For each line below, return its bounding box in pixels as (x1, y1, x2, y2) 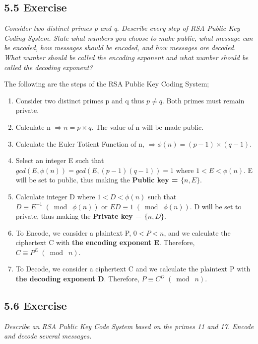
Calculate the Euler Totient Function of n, (15, 138, 144, 149)
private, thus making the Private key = (15, 211, 142, 221)
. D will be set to (190, 201, 242, 211)
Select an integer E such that (15, 155, 104, 166)
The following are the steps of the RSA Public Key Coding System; (4, 79, 209, 89)
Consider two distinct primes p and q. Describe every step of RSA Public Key (4, 23, 240, 33)
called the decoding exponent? (4, 62, 93, 72)
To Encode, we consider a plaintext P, (15, 227, 131, 238)
